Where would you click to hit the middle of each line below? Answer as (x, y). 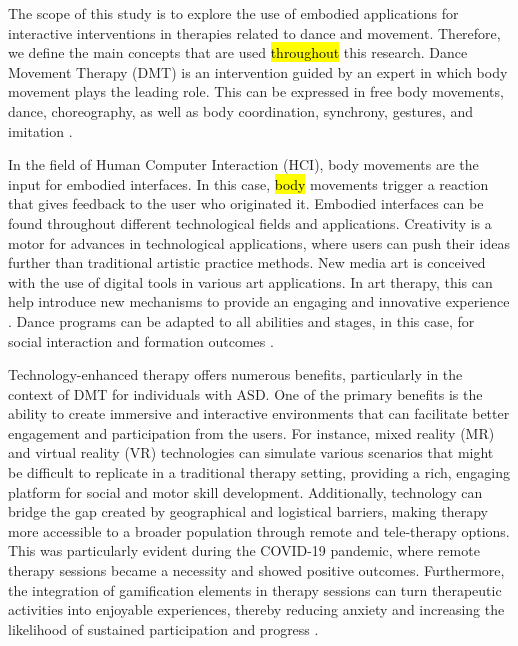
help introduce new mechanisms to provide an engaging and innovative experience (259, 301)
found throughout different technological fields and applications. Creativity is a (250, 222)
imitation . (40, 130)
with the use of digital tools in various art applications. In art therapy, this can (250, 281)
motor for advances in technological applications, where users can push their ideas (259, 242)
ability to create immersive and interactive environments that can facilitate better (259, 413)
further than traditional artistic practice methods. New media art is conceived (247, 262)
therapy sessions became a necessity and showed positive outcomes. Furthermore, (256, 570)
